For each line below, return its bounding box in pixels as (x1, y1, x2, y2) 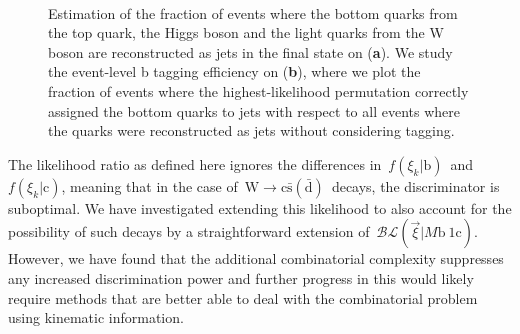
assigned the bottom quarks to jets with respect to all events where (48, 100, 460, 121)
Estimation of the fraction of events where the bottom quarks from (48, 2, 458, 23)
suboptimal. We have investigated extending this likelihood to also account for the (8, 197, 512, 218)
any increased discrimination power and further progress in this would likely (8, 267, 474, 288)
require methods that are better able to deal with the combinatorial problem (8, 287, 478, 308)
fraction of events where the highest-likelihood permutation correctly (48, 80, 469, 101)
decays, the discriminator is (331, 175, 500, 196)
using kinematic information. (8, 307, 184, 328)
